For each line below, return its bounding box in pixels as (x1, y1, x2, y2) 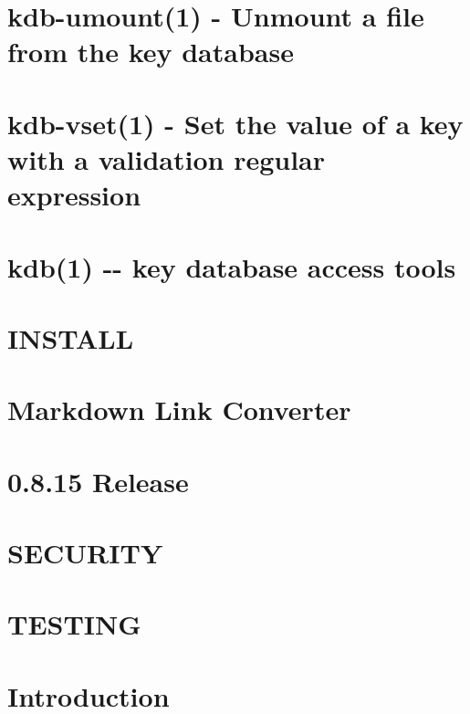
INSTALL (7, 319, 134, 356)
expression (7, 176, 141, 214)
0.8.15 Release (7, 462, 189, 499)
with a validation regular (7, 140, 326, 177)
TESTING (7, 605, 141, 643)
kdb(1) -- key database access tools (7, 247, 456, 285)
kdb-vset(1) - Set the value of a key (7, 104, 464, 142)
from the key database (7, 33, 294, 70)
